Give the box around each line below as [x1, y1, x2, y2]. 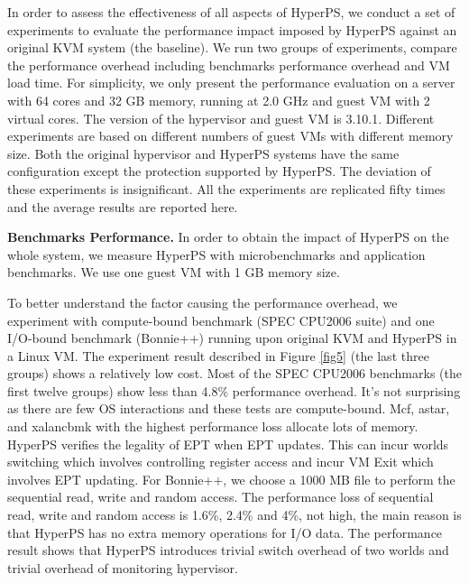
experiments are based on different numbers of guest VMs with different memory [7, 126, 454, 145]
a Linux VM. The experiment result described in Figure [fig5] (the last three [7, 346, 429, 365]
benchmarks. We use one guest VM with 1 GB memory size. [7, 263, 340, 282]
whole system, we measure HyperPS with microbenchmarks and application [7, 245, 426, 264]
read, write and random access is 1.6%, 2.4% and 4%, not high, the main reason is [7, 505, 462, 524]
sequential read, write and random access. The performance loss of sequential [7, 487, 434, 506]
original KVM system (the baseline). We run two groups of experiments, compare [7, 38, 457, 57]
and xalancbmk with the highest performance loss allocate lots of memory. [7, 417, 418, 436]
